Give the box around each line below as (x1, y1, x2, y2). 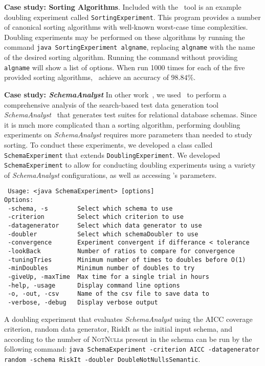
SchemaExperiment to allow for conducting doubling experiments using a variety (4, 159, 256, 170)
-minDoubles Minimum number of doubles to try (8, 265, 195, 272)
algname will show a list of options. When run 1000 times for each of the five (4, 62, 245, 72)
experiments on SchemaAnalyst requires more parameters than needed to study (4, 129, 252, 140)
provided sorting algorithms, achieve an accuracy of (4, 72, 169, 83)
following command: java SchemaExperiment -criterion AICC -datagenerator (4, 343, 260, 354)
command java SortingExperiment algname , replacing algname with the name (4, 42, 255, 52)
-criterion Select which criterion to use (8, 213, 184, 221)
